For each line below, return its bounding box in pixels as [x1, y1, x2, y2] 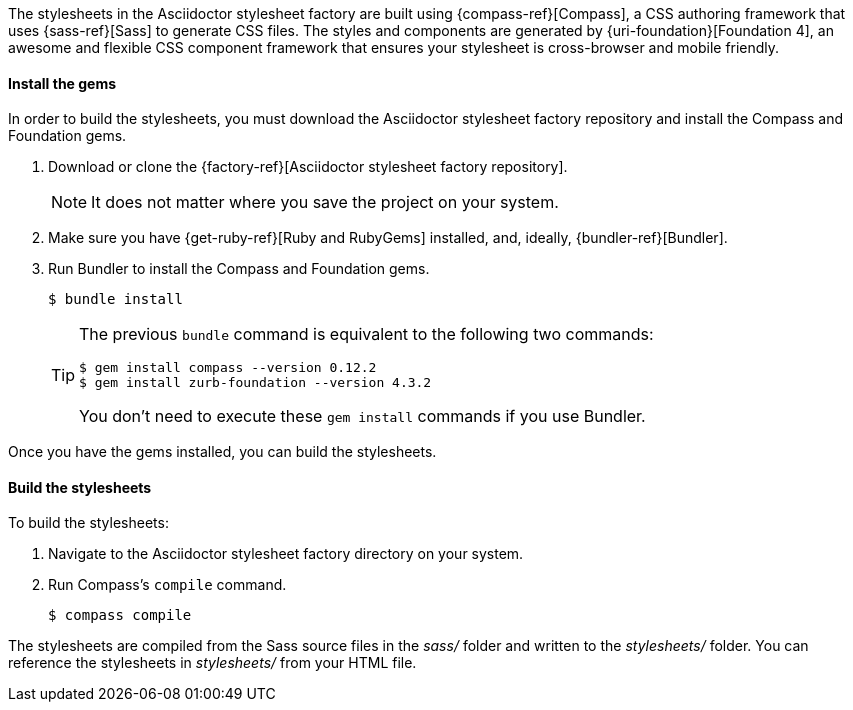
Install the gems [8, 74, 117, 92]
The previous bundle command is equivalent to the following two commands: [79, 324, 654, 345]
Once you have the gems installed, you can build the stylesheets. [8, 443, 437, 461]
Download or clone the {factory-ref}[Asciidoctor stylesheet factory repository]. [48, 158, 568, 176]
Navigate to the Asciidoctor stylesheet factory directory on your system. [48, 545, 524, 563]
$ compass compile [48, 607, 192, 624]
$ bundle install [48, 291, 183, 308]
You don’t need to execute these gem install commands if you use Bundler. [79, 406, 646, 427]
